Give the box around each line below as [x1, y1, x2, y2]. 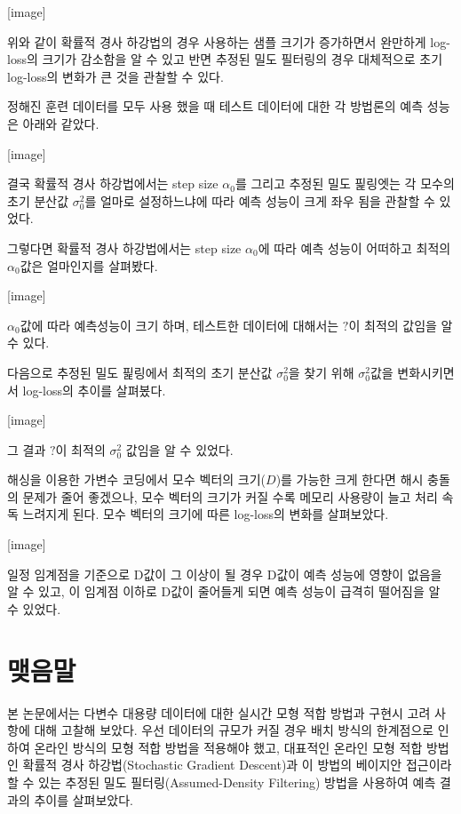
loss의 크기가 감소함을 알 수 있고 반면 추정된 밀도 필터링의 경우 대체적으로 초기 [7, 50, 443, 68]
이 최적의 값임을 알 [348, 315, 453, 334]
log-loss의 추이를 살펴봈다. [22, 380, 166, 399]
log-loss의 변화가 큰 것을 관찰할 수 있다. [7, 67, 224, 85]
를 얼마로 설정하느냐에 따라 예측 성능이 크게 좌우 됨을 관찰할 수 [84, 191, 435, 210]
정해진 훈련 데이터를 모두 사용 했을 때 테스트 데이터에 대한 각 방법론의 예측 [7, 97, 424, 116]
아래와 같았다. [22, 114, 99, 132]
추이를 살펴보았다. [34, 790, 134, 809]
